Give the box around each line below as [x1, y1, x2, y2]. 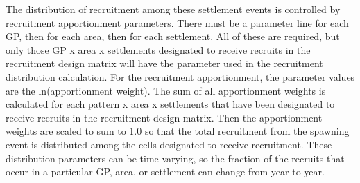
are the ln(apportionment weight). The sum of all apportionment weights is [6, 83, 326, 97]
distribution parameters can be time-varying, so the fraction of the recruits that [6, 151, 345, 165]
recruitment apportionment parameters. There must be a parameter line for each [6, 15, 349, 30]
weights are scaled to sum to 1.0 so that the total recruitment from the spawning [6, 124, 350, 138]
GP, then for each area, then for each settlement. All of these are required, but [6, 29, 340, 44]
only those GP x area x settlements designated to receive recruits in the [6, 42, 311, 57]
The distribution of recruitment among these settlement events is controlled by [6, 2, 341, 16]
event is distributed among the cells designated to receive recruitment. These [6, 137, 332, 151]
